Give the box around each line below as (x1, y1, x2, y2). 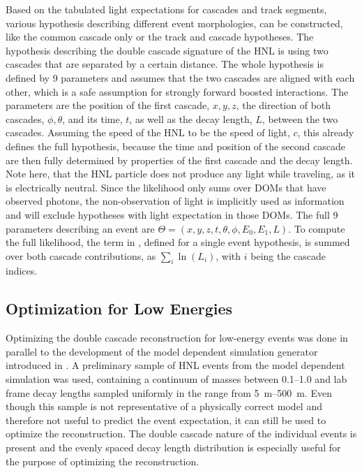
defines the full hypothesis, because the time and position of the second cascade (6, 138, 346, 153)
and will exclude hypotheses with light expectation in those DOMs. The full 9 (6, 207, 338, 221)
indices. (6, 263, 38, 278)
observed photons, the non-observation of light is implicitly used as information (6, 194, 345, 208)
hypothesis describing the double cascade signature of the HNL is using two (6, 43, 329, 57)
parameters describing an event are (6, 221, 155, 235)
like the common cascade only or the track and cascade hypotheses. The (6, 29, 314, 44)
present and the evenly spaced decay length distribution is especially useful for (6, 440, 341, 455)
